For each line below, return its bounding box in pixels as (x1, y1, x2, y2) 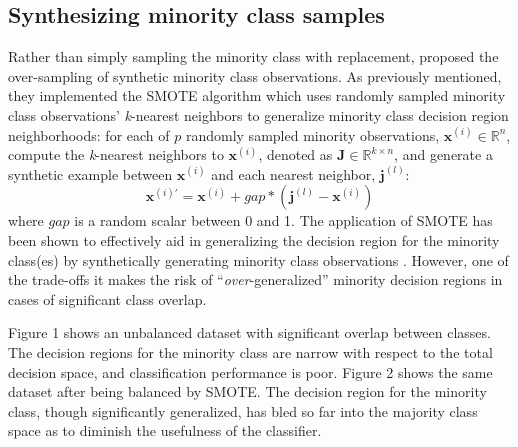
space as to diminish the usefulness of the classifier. (8, 420, 322, 441)
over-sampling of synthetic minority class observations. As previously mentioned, (8, 65, 502, 86)
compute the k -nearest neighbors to (8, 144, 224, 165)
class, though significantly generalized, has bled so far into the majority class (8, 400, 478, 421)
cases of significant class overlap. (8, 288, 207, 309)
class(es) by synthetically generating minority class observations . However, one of (8, 249, 509, 270)
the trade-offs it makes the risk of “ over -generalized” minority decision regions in (8, 269, 503, 290)
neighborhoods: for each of (8, 124, 170, 145)
